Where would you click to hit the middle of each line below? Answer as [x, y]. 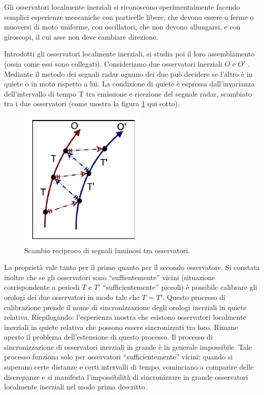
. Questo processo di [194, 297]
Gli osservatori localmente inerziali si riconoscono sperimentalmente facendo [122, 7]
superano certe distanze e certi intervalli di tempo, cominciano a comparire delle [129, 367]
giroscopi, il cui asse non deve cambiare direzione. [81, 36]
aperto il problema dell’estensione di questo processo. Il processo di [108, 337]
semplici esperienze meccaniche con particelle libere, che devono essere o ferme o [129, 17]
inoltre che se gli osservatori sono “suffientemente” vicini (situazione [110, 277]
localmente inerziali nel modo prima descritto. [76, 387]
